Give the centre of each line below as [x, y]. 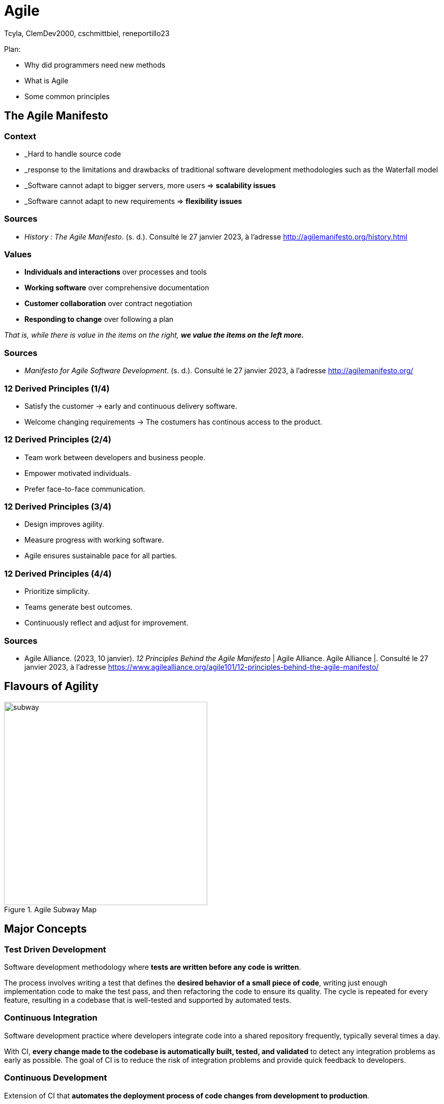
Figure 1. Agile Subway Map [51, 909]
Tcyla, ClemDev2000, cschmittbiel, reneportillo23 [87, 33]
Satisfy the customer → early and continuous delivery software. [131, 406]
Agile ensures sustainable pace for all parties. [101, 556]
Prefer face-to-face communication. [85, 489]
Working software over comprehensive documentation [117, 288]
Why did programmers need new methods [95, 65]
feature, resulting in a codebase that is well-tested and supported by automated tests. [148, 1000]
